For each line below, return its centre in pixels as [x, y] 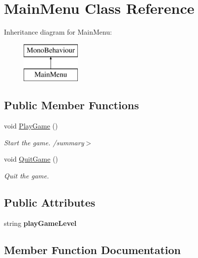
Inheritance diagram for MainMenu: [58, 32]
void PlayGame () [31, 126]
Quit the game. [27, 175]
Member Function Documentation [93, 249]
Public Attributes [50, 202]
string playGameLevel [40, 223]
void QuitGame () [31, 159]
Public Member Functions [71, 105]
